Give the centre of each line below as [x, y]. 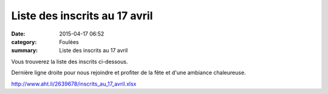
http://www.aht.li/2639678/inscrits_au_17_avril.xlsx [74, 84]
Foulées [69, 42]
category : [24, 42]
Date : [18, 34]
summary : [25, 51]
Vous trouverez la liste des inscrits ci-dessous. [70, 61]
